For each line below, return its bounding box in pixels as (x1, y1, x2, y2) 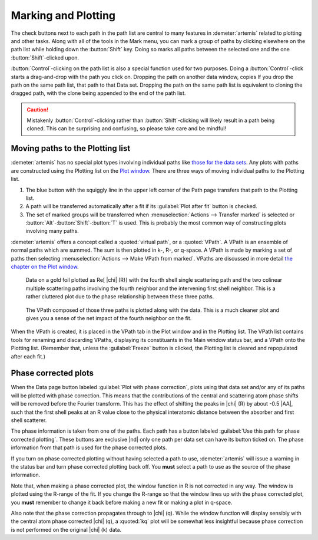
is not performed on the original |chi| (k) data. (11, 526, 122, 533)
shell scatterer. (11, 417, 47, 424)
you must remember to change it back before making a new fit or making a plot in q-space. (11, 499, 233, 506)
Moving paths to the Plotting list (11, 143, 131, 153)
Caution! (26, 106, 49, 113)
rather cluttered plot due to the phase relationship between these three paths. (25, 293, 214, 300)
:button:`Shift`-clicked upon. (11, 54, 79, 61)
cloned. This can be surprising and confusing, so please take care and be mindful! (26, 125, 227, 132)
